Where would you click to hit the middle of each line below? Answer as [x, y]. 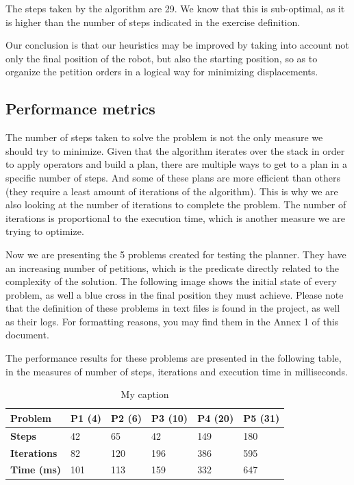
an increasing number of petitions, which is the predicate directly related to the [172, 268]
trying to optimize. [45, 231]
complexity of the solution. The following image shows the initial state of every [171, 281]
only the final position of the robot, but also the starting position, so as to [162, 58]
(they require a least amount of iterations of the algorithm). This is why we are [172, 191]
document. [27, 335]
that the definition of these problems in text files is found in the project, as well [173, 308]
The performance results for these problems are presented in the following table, [174, 358]
